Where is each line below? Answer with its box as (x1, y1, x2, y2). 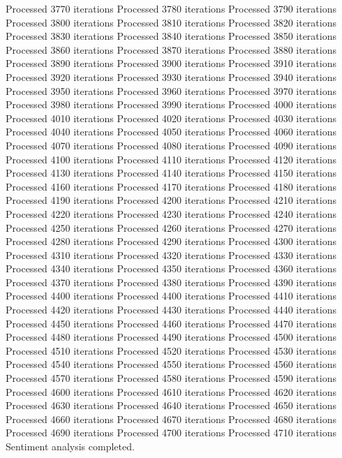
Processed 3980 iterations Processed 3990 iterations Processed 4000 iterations (6, 97, 336, 112)
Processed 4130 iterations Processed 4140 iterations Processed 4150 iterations (6, 165, 336, 180)
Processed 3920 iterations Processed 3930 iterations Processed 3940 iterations (6, 69, 336, 84)
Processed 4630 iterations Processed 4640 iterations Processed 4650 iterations (6, 398, 336, 413)
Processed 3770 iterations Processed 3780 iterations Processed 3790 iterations (6, 1, 336, 15)
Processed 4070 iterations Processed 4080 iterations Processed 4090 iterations (6, 138, 336, 152)
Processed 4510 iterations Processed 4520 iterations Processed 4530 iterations (6, 343, 336, 357)
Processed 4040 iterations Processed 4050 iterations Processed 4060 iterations (6, 124, 336, 139)
